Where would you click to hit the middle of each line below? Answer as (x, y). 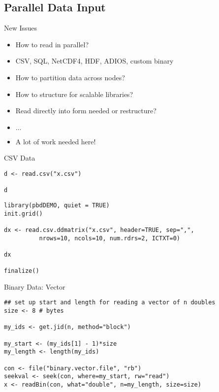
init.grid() (23, 213)
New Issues (21, 28)
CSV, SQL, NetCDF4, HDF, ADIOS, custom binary (94, 61)
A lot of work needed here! (56, 141)
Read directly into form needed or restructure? (86, 111)
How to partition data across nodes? (70, 77)
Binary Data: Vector (35, 286)
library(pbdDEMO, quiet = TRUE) (57, 205)
